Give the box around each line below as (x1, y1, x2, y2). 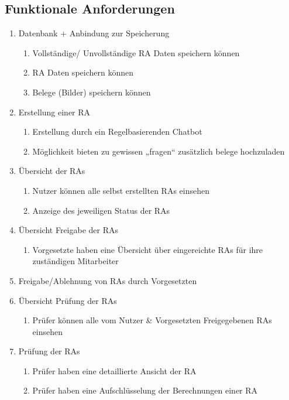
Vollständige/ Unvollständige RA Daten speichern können (32, 46, 240, 59)
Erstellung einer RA (18, 105, 91, 118)
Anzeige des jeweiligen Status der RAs (32, 204, 170, 216)
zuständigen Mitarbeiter (32, 255, 119, 267)
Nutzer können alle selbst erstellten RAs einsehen (32, 184, 209, 196)
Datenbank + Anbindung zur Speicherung (18, 27, 170, 39)
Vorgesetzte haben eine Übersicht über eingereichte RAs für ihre (32, 243, 263, 255)
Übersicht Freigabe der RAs (18, 224, 119, 236)
